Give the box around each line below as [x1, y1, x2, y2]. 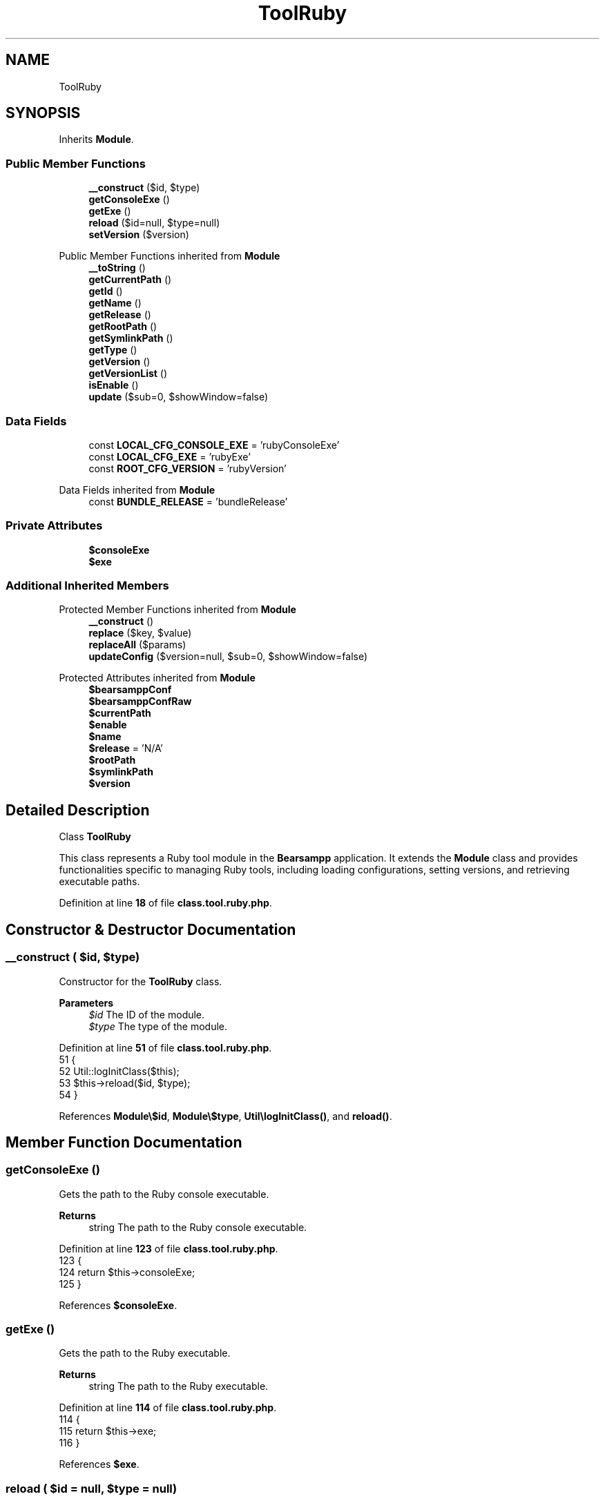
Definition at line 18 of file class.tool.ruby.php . [59, 897, 272, 909]
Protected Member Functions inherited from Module [59, 603, 296, 616]
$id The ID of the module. [88, 1008, 205, 1020]
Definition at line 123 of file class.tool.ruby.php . [59, 1242, 278, 1255]
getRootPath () [88, 320, 157, 333]
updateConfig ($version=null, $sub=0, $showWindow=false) [88, 650, 368, 663]
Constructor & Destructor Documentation [6, 920, 296, 938]
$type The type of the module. [88, 1020, 228, 1032]
